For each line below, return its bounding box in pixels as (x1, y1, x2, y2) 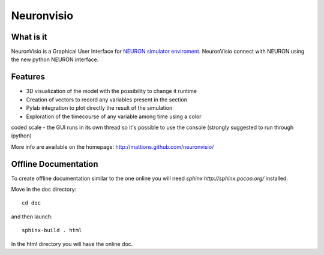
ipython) (11, 132, 32, 139)
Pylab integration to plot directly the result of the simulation (26, 104, 173, 112)
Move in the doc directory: (11, 186, 77, 193)
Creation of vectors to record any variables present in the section (26, 96, 187, 103)
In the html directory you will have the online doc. (11, 240, 133, 247)
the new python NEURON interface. (11, 56, 99, 63)
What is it (11, 32, 47, 42)
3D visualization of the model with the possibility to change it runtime (26, 88, 197, 95)
